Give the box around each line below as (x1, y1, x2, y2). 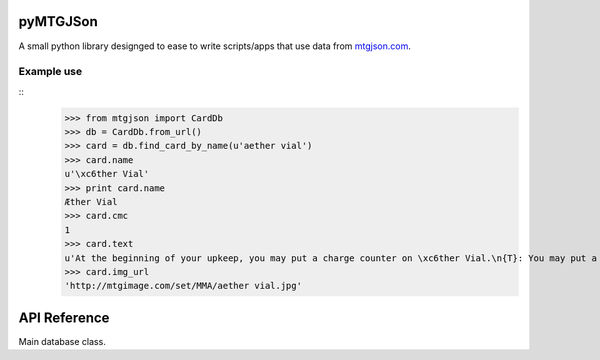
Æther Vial (64, 196, 118, 207)
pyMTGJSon (18, 13, 99, 30)
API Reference (18, 309, 110, 326)
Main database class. (18, 335, 107, 347)
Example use (18, 65, 83, 79)
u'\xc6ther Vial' (64, 168, 150, 180)
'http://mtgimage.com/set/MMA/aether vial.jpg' (64, 280, 302, 292)
